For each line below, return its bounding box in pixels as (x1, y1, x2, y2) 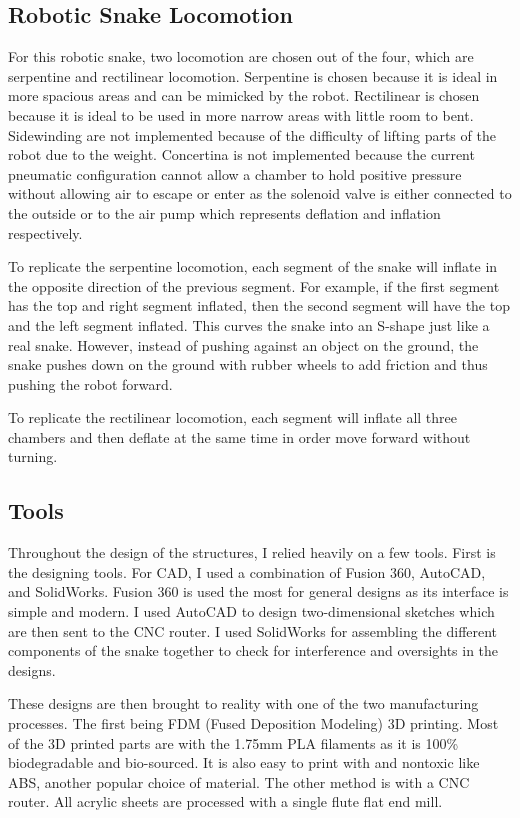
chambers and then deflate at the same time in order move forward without (8, 426, 471, 447)
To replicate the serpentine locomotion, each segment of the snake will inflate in (8, 256, 498, 277)
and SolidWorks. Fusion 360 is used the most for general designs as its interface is (8, 581, 509, 602)
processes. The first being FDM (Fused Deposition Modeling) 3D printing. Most (8, 713, 499, 734)
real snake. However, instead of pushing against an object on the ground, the (8, 334, 479, 355)
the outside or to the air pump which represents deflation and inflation (8, 202, 441, 223)
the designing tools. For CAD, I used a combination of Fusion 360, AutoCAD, (8, 561, 486, 582)
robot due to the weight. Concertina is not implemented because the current (8, 144, 475, 165)
